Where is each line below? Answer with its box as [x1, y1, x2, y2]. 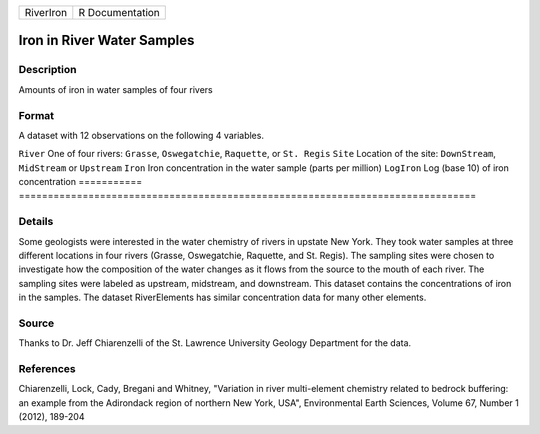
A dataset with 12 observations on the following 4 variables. [18, 129, 265, 141]
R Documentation [78, 6, 160, 19]
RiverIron [24, 6, 68, 19]
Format [18, 108, 55, 122]
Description [18, 63, 77, 77]
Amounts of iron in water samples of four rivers [18, 83, 214, 95]
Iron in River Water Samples [18, 32, 195, 49]
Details [18, 215, 54, 229]
